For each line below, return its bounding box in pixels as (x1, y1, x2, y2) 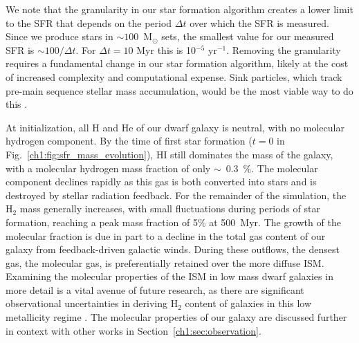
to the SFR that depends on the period (6, 15, 172, 30)
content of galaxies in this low (185, 296, 312, 310)
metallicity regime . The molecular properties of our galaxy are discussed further (6, 310, 347, 324)
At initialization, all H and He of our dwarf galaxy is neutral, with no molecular (6, 120, 344, 134)
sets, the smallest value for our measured (161, 29, 334, 44)
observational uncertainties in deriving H (6, 296, 178, 310)
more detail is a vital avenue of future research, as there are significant (6, 282, 304, 297)
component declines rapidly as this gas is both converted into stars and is (6, 174, 317, 189)
